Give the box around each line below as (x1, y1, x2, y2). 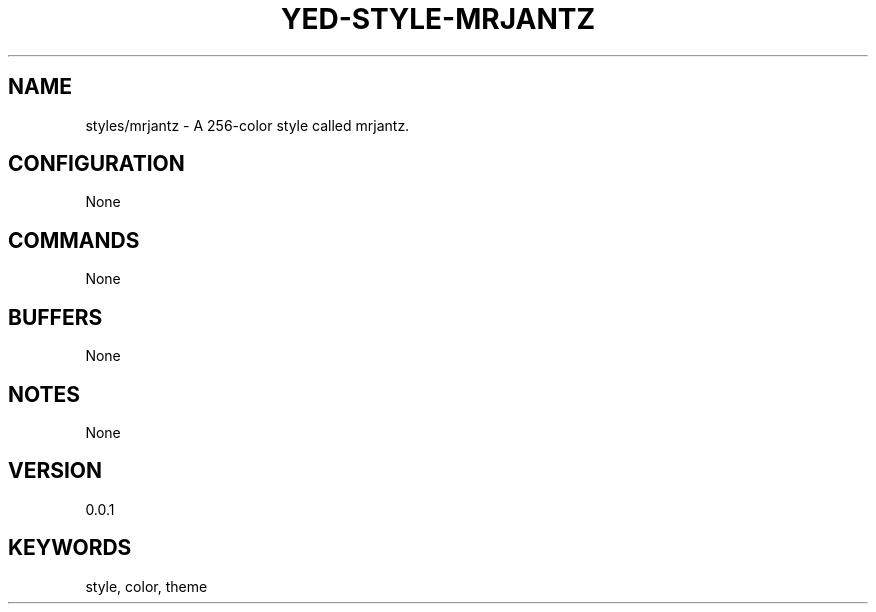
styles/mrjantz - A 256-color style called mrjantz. (85, 116, 410, 134)
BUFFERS (8, 304, 103, 330)
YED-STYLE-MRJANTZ (280, 2, 596, 36)
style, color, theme (85, 577, 208, 595)
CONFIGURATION (8, 151, 185, 177)
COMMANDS (8, 227, 140, 253)
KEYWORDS (8, 535, 132, 561)
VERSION (8, 458, 103, 484)
